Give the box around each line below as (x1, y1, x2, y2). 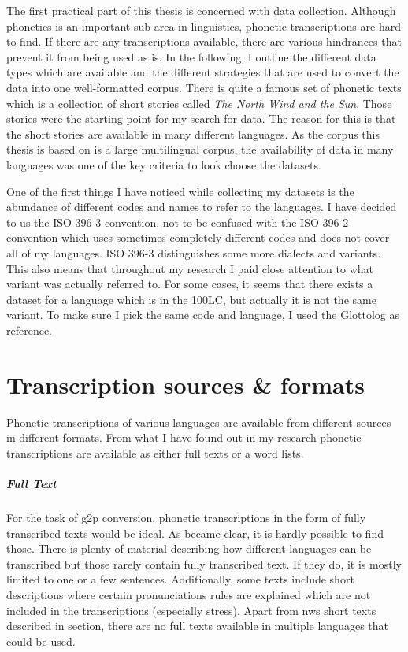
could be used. (6, 632, 76, 649)
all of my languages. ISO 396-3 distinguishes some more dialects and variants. (6, 244, 381, 261)
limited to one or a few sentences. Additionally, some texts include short (6, 571, 354, 587)
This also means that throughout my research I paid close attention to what (6, 260, 373, 276)
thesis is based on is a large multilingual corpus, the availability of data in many (6, 141, 394, 157)
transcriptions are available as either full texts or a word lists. (6, 444, 304, 461)
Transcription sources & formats (6, 368, 365, 400)
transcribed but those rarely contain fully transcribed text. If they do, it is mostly (6, 555, 402, 572)
